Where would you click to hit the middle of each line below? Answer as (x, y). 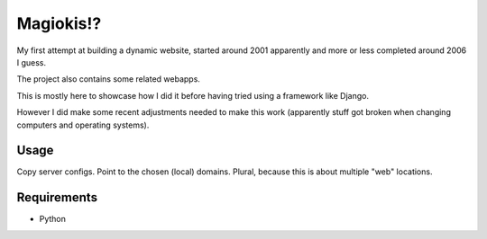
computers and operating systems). (83, 125)
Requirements (57, 198)
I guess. (32, 62)
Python (53, 219)
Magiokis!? (59, 23)
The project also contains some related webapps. (108, 79)
